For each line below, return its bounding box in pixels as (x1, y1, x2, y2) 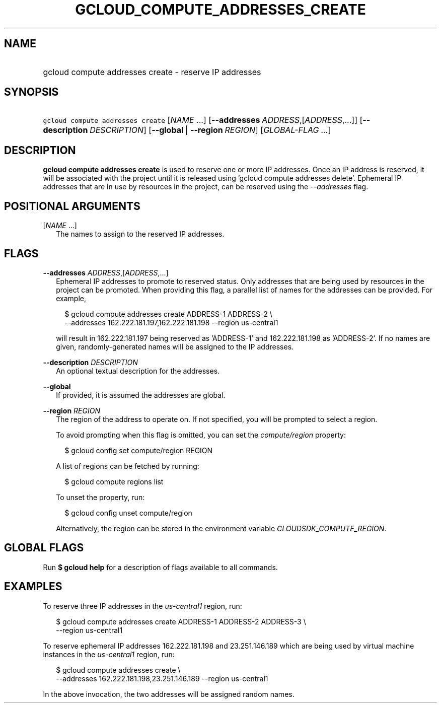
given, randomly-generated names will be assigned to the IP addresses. (56, 342, 294, 351)
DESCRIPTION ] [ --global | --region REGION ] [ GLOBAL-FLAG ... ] (90, 125, 331, 135)
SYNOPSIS (4, 86, 59, 99)
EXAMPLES (4, 580, 62, 593)
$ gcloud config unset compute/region (64, 508, 192, 517)
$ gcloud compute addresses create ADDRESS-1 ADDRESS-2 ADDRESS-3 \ (56, 617, 306, 626)
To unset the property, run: (56, 492, 145, 502)
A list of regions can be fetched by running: (56, 461, 199, 470)
